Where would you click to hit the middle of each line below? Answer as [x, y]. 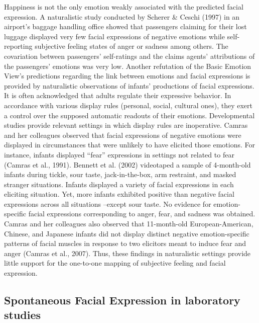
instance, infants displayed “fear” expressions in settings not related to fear [119, 154]
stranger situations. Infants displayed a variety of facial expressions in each [119, 184]
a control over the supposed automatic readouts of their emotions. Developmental [129, 115]
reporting [18, 46]
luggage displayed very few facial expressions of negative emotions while [114, 36]
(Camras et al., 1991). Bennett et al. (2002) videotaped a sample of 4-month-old [127, 164]
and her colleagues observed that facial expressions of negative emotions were [123, 135]
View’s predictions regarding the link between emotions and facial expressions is [127, 76]
